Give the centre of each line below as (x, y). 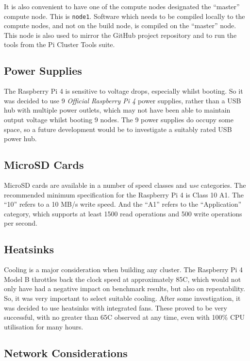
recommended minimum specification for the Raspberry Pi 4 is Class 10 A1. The (124, 194)
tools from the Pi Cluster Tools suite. (59, 44)
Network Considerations (66, 353)
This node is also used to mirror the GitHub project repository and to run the (120, 35)
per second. (21, 223)
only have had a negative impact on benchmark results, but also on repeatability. (125, 288)
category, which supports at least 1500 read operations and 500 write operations (123, 213)
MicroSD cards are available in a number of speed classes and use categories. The (125, 185)
